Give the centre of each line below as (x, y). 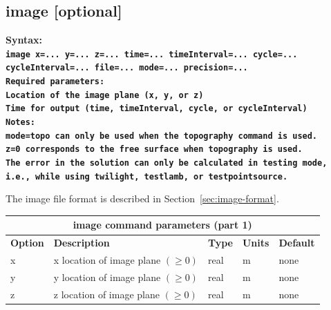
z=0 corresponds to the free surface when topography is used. (154, 149)
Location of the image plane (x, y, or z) (105, 95)
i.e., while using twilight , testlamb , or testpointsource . (147, 176)
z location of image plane (106, 294)
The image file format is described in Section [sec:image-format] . (142, 198)
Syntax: (24, 40)
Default (297, 243)
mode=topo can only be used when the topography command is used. (162, 136)
